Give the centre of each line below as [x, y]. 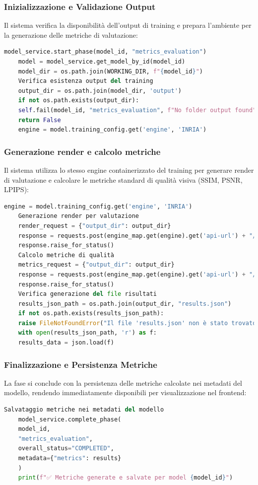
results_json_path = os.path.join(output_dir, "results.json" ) [125, 304]
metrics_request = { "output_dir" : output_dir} [96, 265]
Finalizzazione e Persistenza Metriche [81, 364]
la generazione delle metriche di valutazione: [71, 35]
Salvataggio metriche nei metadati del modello [84, 410]
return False [39, 120]
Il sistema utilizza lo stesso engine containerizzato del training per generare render [129, 170]
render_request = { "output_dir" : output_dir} [95, 226]
